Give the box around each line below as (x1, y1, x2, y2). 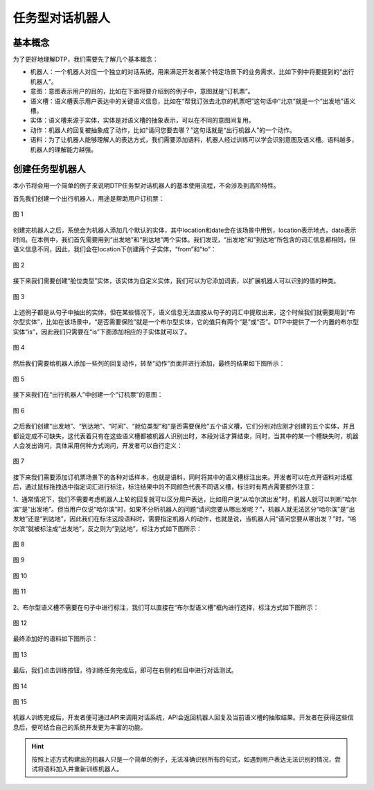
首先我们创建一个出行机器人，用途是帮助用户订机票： (12, 194, 165, 202)
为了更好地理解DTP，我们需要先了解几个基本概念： (12, 55, 159, 64)
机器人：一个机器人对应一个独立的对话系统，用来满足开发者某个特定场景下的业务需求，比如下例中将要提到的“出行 (30, 68, 355, 76)
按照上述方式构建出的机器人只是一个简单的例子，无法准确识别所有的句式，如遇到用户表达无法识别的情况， (31, 755, 335, 763)
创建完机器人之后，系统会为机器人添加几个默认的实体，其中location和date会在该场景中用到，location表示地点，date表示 (12, 226, 357, 234)
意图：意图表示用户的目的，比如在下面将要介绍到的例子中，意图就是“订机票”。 (30, 87, 254, 96)
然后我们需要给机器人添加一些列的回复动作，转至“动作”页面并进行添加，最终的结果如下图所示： (12, 359, 285, 367)
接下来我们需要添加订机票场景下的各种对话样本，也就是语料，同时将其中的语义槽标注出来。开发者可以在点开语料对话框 (12, 473, 353, 481)
